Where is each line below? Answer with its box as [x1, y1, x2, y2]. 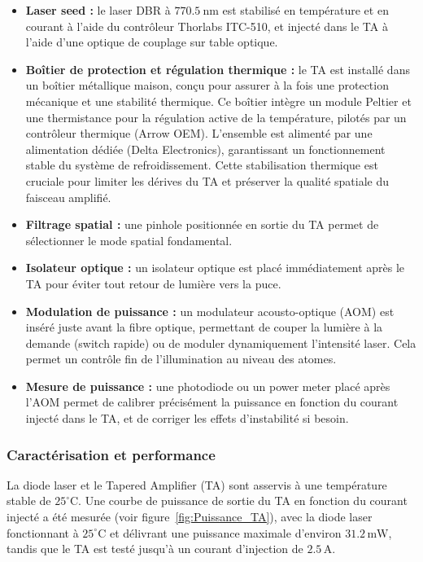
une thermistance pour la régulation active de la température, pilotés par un [25, 108, 407, 125]
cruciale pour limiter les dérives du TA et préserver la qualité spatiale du [25, 172, 390, 189]
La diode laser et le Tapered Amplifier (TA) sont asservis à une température [7, 476, 387, 493]
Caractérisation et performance [7, 444, 216, 464]
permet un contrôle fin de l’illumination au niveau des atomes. [25, 350, 337, 367]
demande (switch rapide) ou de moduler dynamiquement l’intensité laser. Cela [25, 334, 416, 351]
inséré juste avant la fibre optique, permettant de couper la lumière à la [25, 318, 383, 336]
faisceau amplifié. [25, 188, 111, 205]
